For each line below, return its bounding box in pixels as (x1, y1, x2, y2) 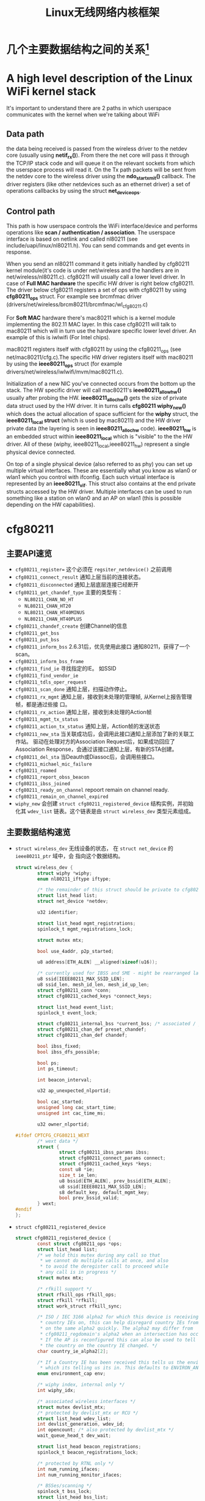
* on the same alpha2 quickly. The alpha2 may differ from (40, 1325, 193, 1332)
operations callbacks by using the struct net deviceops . (6, 187, 142, 196)
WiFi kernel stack (6, 84, 96, 98)
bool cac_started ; (37, 1099, 84, 1105)
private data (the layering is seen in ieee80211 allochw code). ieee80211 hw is (6, 424, 196, 434)
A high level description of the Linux (6, 71, 193, 85)
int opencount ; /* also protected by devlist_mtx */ (37, 1427, 174, 1433)
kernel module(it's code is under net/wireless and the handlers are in (6, 267, 179, 274)
